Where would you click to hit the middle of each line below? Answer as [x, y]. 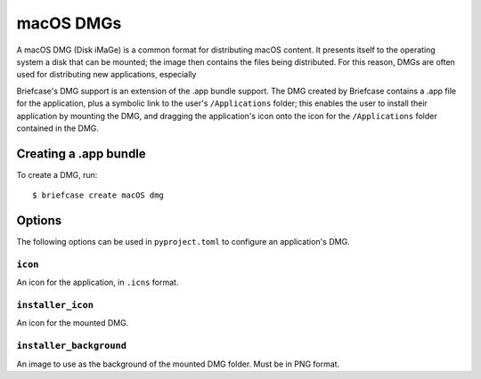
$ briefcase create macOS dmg [98, 195]
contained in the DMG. [58, 128]
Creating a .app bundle [81, 153]
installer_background [71, 346]
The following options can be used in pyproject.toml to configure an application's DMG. [183, 242]
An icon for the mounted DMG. [73, 323]
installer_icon [55, 305]
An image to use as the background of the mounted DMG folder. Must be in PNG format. [178, 364]
